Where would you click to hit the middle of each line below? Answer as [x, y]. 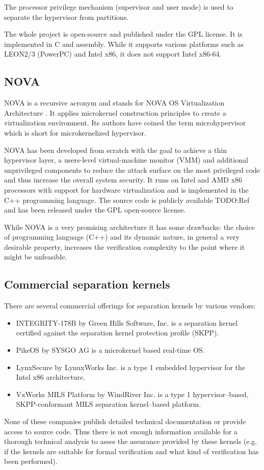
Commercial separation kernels [87, 284]
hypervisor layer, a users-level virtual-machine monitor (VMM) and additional [126, 160]
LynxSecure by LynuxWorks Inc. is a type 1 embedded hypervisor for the [131, 367]
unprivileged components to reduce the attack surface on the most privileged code [132, 169]
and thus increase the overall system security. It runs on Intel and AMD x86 [123, 180]
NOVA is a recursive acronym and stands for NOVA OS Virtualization [114, 103]
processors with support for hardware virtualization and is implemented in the [126, 189]
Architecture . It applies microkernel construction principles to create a [115, 112]
